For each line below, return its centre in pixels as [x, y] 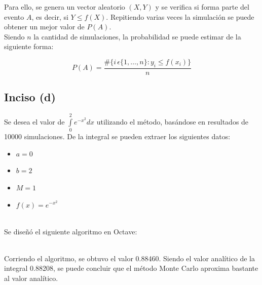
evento [14, 16]
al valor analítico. [31, 278]
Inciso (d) [30, 97]
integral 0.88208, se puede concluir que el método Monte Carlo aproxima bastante [131, 268]
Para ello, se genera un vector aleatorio [65, 7]
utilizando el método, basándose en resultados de [173, 121]
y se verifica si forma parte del [202, 7]
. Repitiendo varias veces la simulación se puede [180, 16]
